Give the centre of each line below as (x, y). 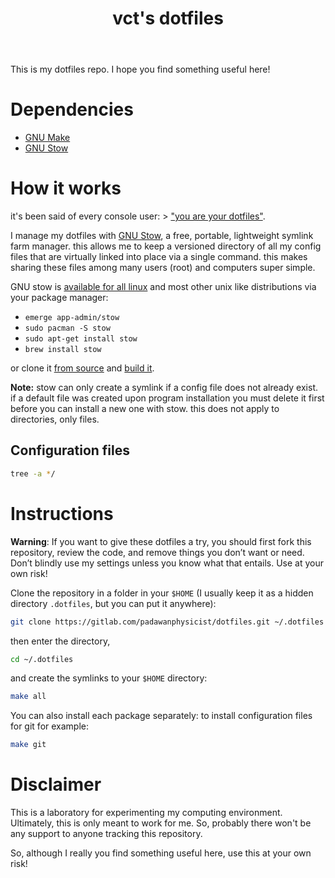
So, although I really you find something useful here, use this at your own (161, 853)
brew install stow (63, 350)
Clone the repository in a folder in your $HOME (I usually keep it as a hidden (162, 593)
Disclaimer (56, 784)
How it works (66, 188)
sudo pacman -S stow (67, 328)
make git (28, 745)
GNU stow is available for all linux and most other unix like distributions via (163, 287)
